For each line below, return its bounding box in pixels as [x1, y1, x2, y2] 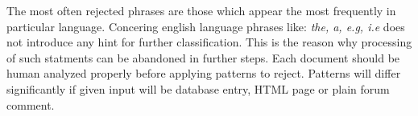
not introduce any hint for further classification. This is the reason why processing [6, 34, 412, 50]
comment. [6, 96, 55, 113]
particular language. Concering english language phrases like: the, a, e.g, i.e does [6, 18, 405, 34]
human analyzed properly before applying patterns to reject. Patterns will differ [6, 65, 401, 82]
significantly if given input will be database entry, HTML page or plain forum [6, 80, 390, 97]
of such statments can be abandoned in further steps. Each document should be [6, 49, 400, 66]
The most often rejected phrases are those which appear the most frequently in [6, 2, 396, 18]
